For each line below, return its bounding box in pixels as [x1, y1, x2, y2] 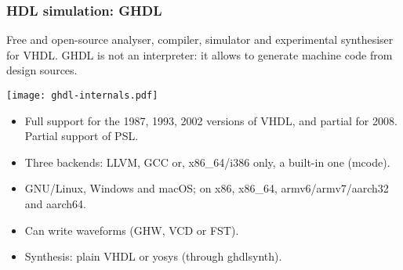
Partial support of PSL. [24, 128, 139, 144]
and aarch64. [24, 196, 87, 212]
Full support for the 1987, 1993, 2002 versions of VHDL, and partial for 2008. [24, 112, 398, 128]
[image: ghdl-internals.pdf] [6, 90, 158, 101]
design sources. [6, 62, 78, 78]
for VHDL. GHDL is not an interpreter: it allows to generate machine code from [6, 46, 393, 63]
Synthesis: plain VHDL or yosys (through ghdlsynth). [24, 248, 282, 265]
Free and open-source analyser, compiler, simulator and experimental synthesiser [6, 31, 394, 48]
